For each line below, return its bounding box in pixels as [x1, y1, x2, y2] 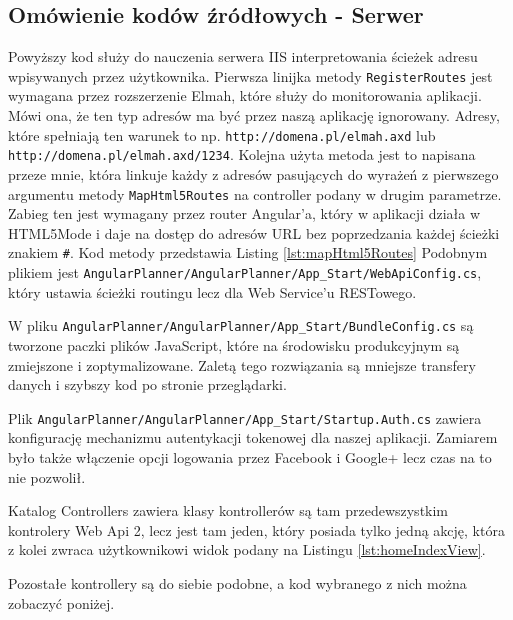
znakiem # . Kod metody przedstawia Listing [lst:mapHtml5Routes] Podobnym [8, 242, 488, 263]
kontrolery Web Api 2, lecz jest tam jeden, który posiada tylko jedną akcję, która [8, 519, 505, 540]
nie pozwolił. [8, 466, 86, 487]
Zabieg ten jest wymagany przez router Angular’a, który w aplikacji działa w [8, 203, 481, 224]
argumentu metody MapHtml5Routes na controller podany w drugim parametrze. [8, 183, 502, 204]
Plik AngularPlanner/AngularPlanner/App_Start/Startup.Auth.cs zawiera [8, 407, 482, 428]
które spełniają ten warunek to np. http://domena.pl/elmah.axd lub [8, 124, 436, 145]
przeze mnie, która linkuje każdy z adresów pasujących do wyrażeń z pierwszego [8, 163, 499, 184]
